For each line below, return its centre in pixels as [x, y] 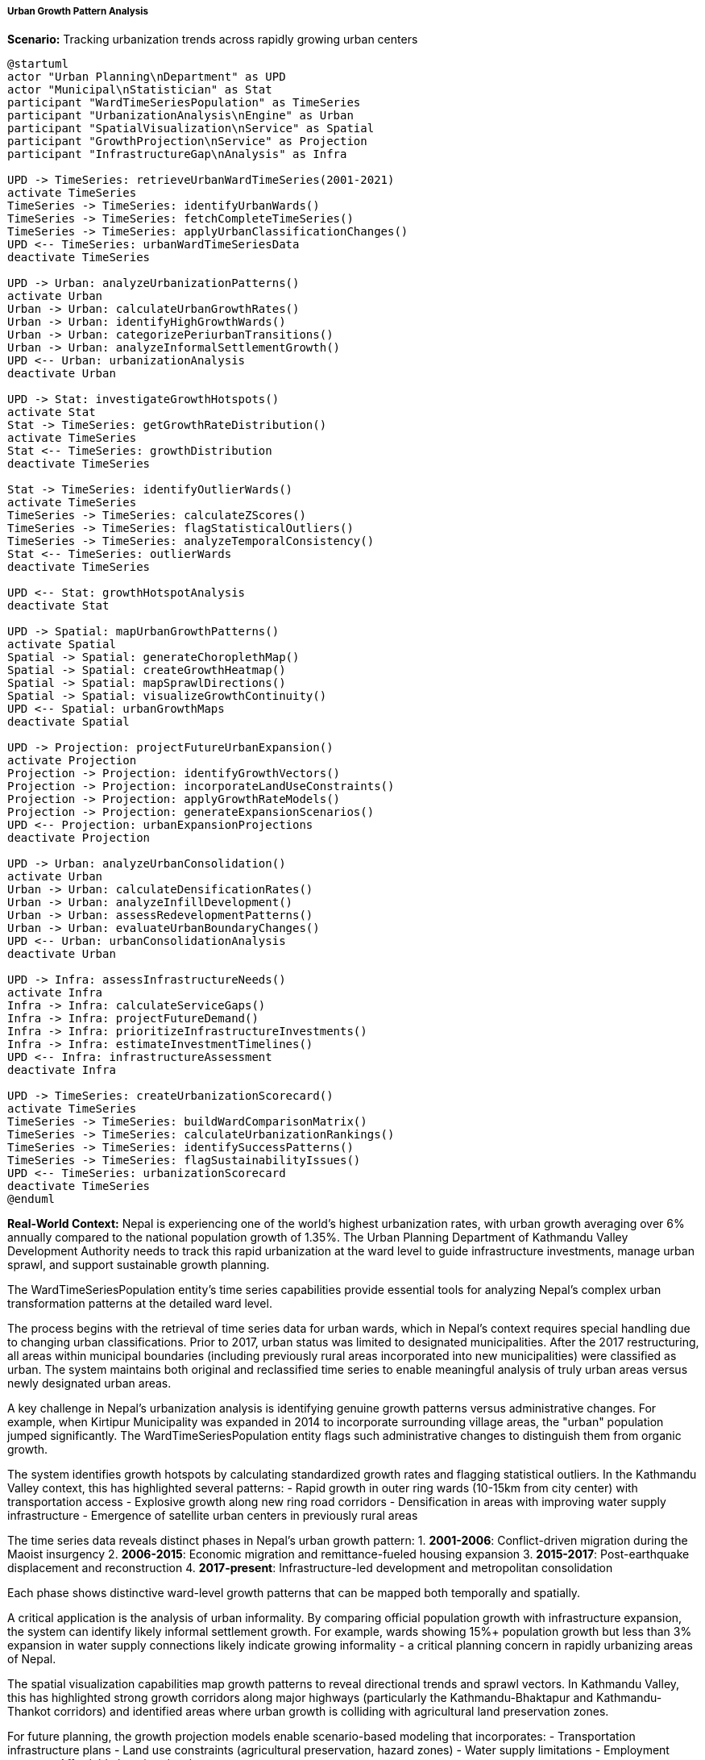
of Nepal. [32, 1659]
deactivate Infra [62, 1070]
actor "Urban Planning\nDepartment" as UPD [147, 77]
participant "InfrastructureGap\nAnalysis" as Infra [177, 154]
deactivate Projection [79, 838]
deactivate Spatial [68, 722]
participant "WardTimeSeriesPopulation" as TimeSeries [184, 103]
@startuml [38, 64]
